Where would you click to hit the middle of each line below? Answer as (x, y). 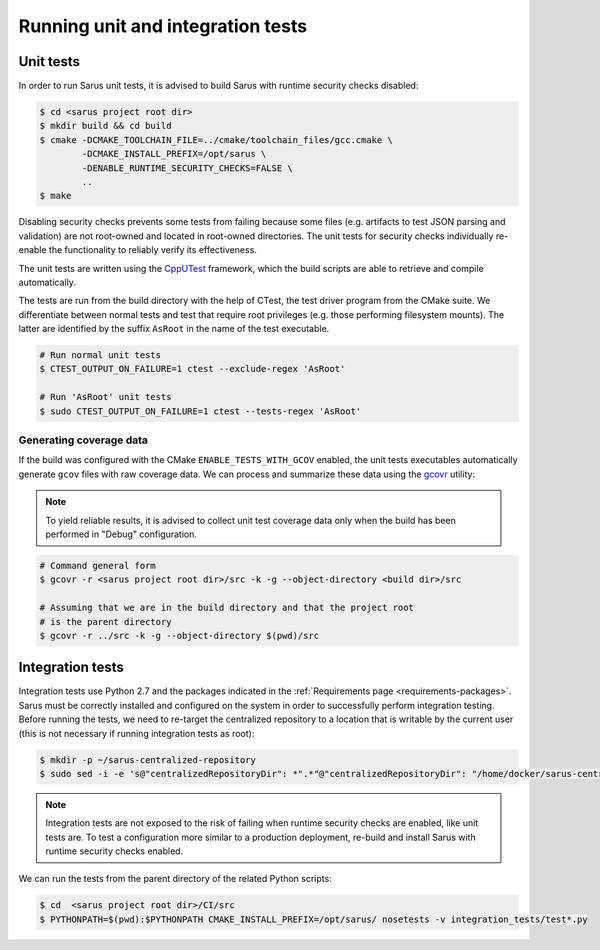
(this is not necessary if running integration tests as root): (136, 733)
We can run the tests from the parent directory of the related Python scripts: (175, 879)
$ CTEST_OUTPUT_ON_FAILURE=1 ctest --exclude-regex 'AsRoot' (192, 369)
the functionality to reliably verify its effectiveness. (152, 250)
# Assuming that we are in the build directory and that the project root (227, 608)
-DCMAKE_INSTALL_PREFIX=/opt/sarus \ (174, 154)
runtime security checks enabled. (114, 851)
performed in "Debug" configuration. (121, 534)
